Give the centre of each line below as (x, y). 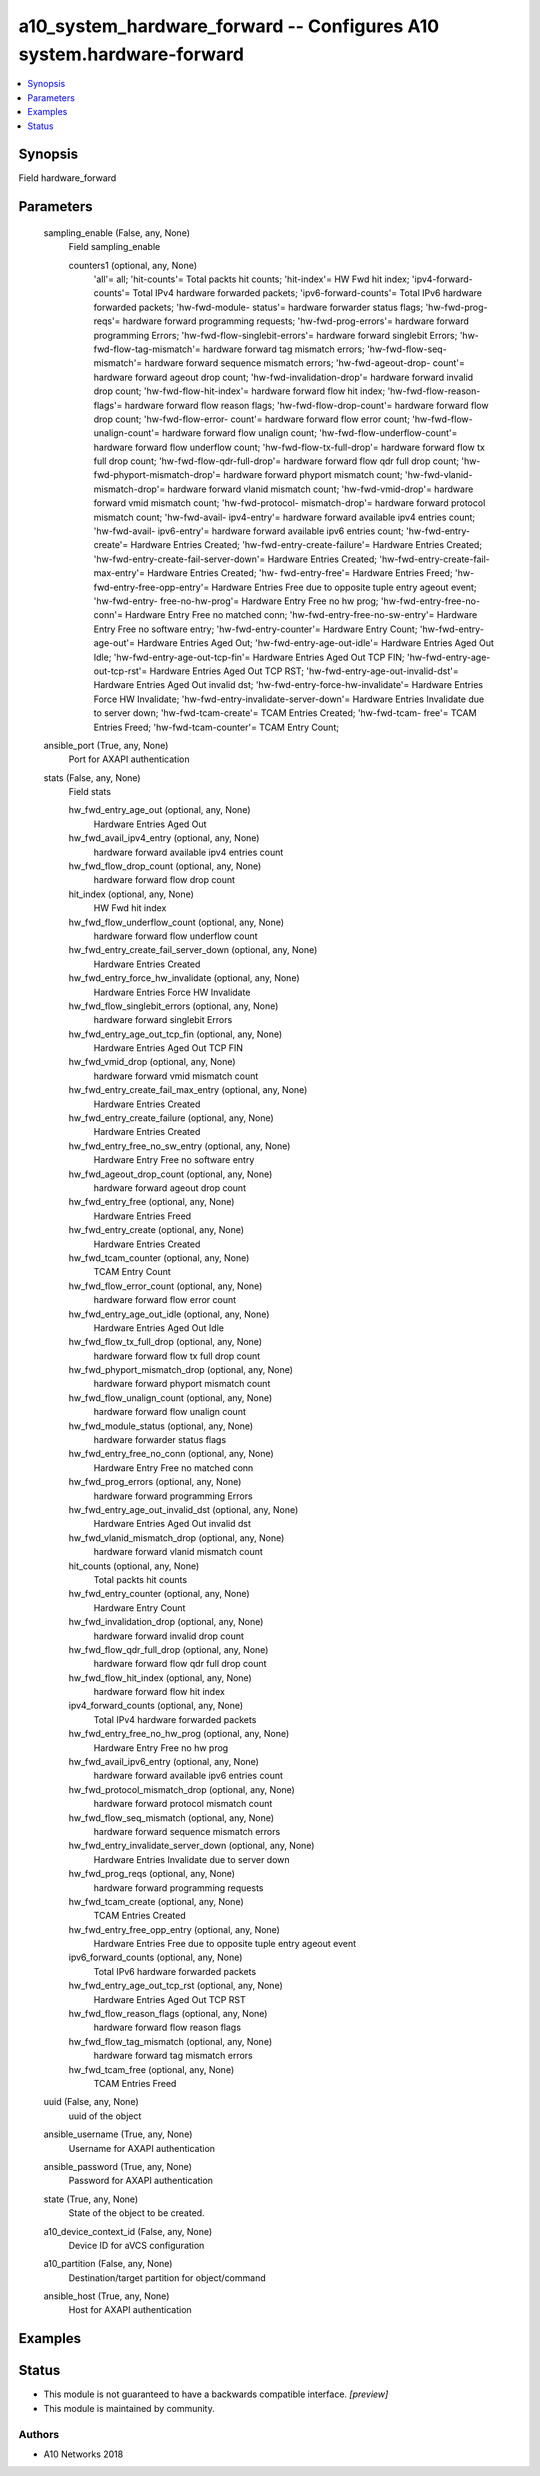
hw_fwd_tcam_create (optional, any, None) (156, 1901)
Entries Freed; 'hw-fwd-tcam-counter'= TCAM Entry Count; (216, 727)
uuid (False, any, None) (91, 2102)
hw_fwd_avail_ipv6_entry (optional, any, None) (164, 1762)
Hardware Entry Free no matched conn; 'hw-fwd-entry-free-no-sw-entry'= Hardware (301, 615)
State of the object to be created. (136, 2213)
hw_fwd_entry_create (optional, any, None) (156, 1230)
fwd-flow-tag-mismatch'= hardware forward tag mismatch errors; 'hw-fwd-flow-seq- (270, 349)
